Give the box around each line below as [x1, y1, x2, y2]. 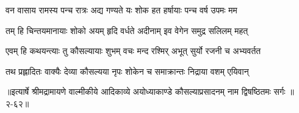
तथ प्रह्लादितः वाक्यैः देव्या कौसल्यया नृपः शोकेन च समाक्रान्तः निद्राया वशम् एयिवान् [5, 64, 249, 77]
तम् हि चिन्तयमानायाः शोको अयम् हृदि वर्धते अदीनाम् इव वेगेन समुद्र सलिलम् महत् [5, 24, 248, 36]
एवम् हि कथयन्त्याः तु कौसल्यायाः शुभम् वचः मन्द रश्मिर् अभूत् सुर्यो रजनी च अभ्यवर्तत [5, 44, 261, 57]
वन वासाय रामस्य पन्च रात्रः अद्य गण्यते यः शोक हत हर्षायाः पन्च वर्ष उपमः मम [5, 4, 237, 16]
